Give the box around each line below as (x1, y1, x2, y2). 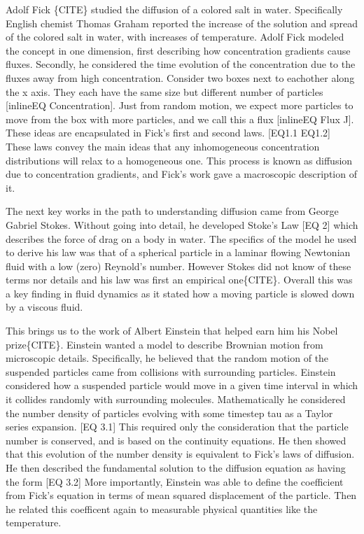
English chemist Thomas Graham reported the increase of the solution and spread (6, 15, 358, 30)
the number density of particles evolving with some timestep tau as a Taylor (6, 405, 333, 420)
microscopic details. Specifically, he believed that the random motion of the (6, 351, 329, 365)
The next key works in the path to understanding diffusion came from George (6, 204, 339, 218)
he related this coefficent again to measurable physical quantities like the (6, 501, 318, 516)
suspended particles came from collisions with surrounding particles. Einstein (6, 364, 336, 379)
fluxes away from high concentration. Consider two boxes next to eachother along (6, 70, 355, 85)
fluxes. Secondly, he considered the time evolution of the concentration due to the (6, 57, 356, 71)
